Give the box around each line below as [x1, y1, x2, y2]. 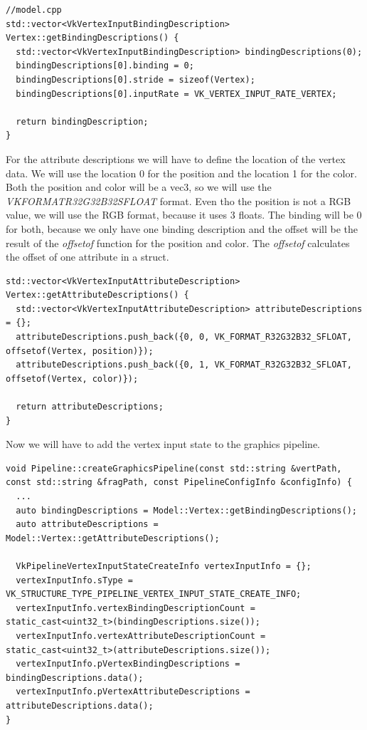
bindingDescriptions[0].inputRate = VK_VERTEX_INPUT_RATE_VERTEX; [16, 88, 337, 99]
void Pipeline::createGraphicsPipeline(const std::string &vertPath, [6, 463, 342, 474]
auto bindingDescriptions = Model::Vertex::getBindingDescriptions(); [16, 505, 357, 516]
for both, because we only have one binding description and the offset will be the [6, 221, 358, 236]
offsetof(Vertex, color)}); [6, 373, 139, 384]
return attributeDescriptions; [16, 402, 164, 412]
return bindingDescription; [16, 116, 149, 127]
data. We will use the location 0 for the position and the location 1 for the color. [6, 165, 357, 180]
